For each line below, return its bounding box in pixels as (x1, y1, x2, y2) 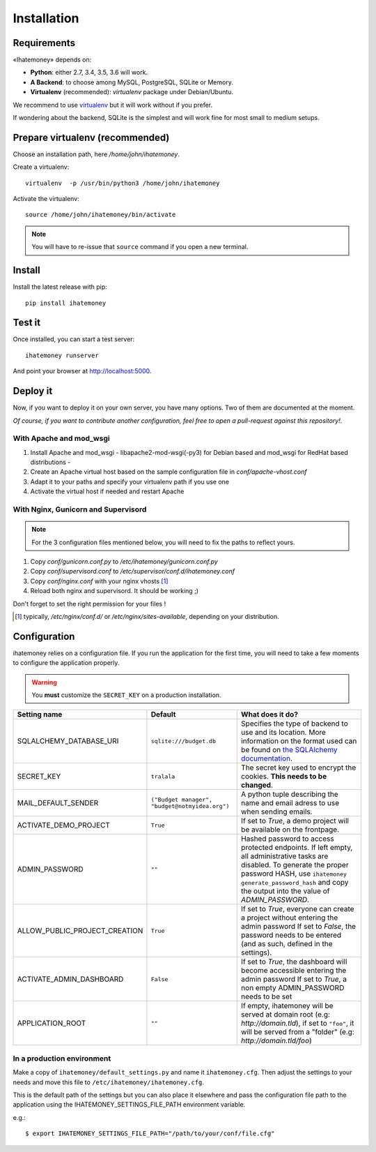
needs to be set (241, 992, 292, 1001)
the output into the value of (241, 886, 330, 896)
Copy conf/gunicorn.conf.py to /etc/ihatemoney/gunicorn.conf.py (30, 557, 219, 565)
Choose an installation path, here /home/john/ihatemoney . (13, 150, 180, 158)
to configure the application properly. (13, 659, 120, 667)
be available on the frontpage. (241, 825, 340, 835)
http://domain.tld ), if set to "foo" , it (241, 1019, 354, 1028)
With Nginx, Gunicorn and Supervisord (13, 504, 147, 514)
